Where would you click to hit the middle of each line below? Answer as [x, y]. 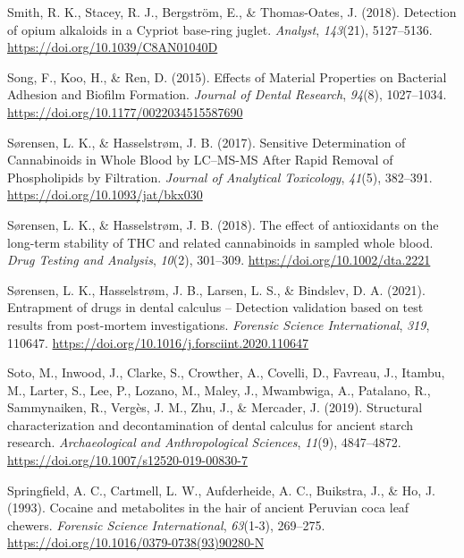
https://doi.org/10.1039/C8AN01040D [113, 47]
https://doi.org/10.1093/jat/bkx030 [105, 194]
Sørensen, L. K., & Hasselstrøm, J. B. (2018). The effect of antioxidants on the [223, 224]
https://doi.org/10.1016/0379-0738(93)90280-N [136, 542]
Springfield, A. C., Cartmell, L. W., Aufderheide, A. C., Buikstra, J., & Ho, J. [222, 490]
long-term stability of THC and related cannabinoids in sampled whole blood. [220, 242]
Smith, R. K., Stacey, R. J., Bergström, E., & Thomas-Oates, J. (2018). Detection [232, 12]
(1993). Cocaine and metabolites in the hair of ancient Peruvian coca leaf [208, 507]
